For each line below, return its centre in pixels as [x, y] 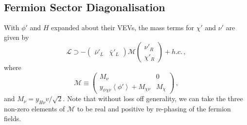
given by [17, 37]
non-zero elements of [35, 109]
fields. [13, 118]
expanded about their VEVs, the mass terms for [123, 27]
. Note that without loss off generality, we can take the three [153, 98]
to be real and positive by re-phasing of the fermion [154, 109]
